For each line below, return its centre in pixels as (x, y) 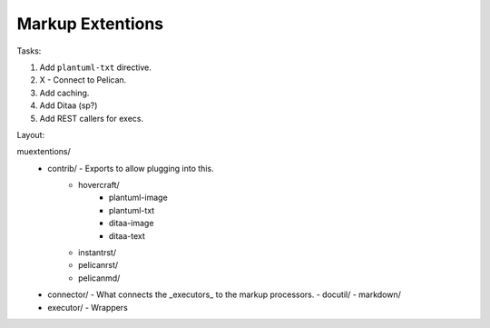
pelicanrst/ (98, 265)
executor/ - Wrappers (88, 307)
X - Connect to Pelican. (83, 80)
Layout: (31, 134)
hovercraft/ (99, 185)
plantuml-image (138, 198)
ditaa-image (132, 224)
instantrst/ (98, 253)
